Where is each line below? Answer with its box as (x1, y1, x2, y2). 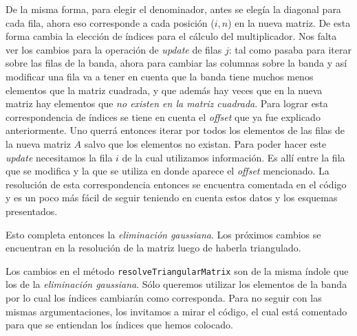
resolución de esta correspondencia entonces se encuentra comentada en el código (6, 177, 347, 191)
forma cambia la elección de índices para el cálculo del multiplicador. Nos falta (6, 29, 337, 43)
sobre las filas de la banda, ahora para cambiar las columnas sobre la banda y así (6, 56, 347, 70)
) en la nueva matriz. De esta (228, 15, 351, 30)
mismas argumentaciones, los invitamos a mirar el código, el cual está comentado (6, 304, 347, 318)
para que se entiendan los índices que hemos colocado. (6, 317, 233, 332)
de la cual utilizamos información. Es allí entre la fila (122, 150, 345, 164)
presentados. (6, 203, 58, 218)
